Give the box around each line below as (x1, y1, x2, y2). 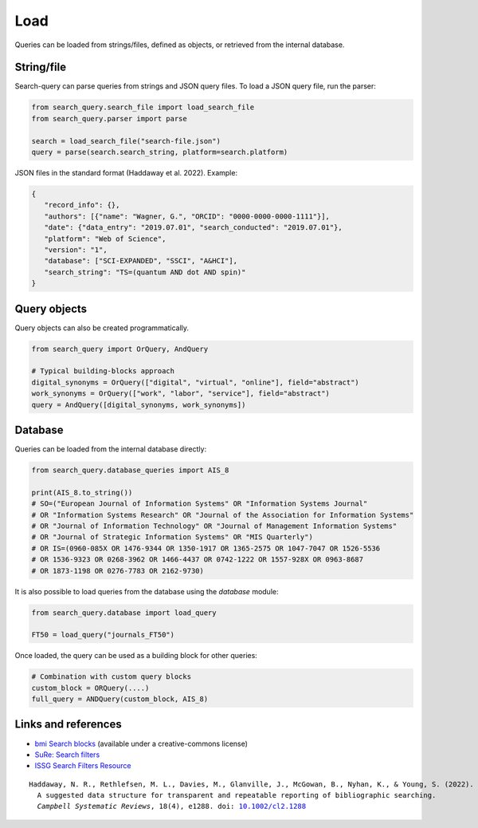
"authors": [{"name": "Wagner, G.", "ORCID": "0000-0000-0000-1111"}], (44, 211, 331, 221)
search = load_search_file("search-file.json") (31, 136, 221, 145)
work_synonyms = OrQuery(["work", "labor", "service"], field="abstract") (31, 389, 331, 398)
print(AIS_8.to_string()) (31, 487, 133, 497)
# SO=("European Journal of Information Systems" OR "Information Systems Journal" (31, 499, 368, 508)
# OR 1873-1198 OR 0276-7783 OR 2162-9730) (31, 566, 205, 575)
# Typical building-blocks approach (31, 367, 175, 376)
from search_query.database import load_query (31, 608, 217, 617)
